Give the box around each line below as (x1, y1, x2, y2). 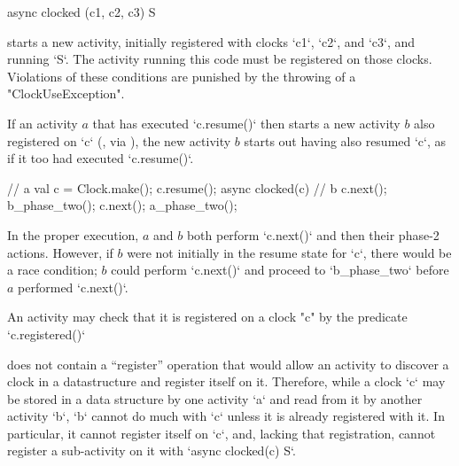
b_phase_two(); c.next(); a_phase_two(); (7, 196, 237, 214)
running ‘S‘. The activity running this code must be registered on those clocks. (7, 50, 432, 68)
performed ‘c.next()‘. (18, 277, 128, 296)
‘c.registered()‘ (7, 324, 86, 343)
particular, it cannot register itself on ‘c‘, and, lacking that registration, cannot (7, 423, 436, 442)
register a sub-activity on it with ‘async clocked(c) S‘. (7, 441, 296, 460)
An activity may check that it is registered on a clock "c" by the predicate (7, 307, 408, 326)
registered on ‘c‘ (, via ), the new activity (7, 131, 231, 150)
